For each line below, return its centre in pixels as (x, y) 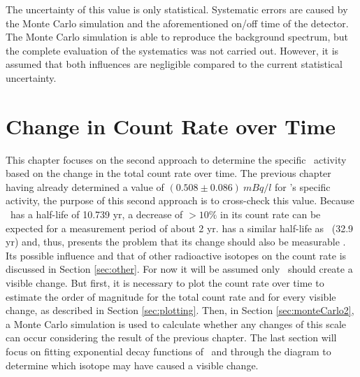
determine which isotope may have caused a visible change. (132, 365)
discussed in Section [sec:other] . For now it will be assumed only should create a (179, 269)
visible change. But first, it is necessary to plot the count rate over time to (165, 283)
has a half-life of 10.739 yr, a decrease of (96, 214)
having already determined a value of (85, 186)
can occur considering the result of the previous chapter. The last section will (171, 337)
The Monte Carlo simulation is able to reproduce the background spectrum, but (177, 37)
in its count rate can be (271, 214)
